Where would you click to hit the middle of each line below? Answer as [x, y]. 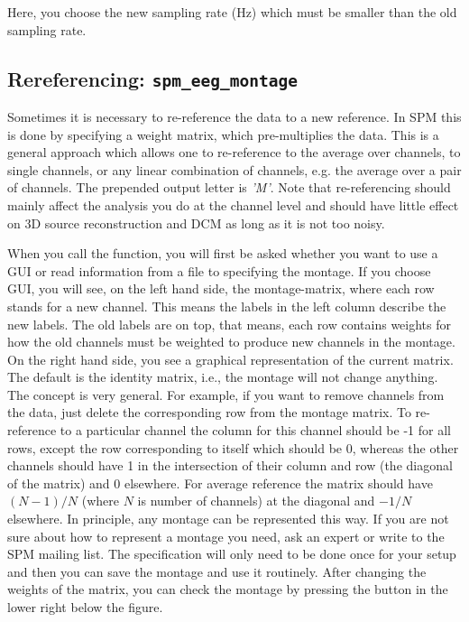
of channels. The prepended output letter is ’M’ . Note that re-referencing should [229, 187]
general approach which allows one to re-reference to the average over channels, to [234, 152]
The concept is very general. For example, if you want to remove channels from [226, 394]
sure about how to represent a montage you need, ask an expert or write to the [226, 536]
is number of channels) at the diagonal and [256, 501]
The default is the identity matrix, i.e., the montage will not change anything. [223, 377]
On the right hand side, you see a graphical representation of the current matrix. [230, 359]
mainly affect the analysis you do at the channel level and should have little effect [233, 204]
